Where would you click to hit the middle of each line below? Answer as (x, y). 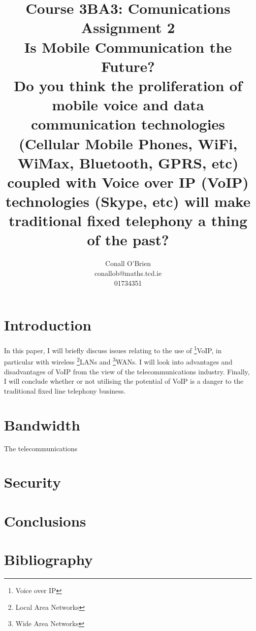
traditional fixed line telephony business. (65, 390)
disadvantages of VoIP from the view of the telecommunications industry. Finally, (127, 371)
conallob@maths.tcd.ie (128, 273)
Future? (128, 66)
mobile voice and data (128, 105)
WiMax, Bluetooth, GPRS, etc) (128, 162)
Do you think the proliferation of (128, 85)
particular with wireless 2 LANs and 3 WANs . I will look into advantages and (118, 361)
